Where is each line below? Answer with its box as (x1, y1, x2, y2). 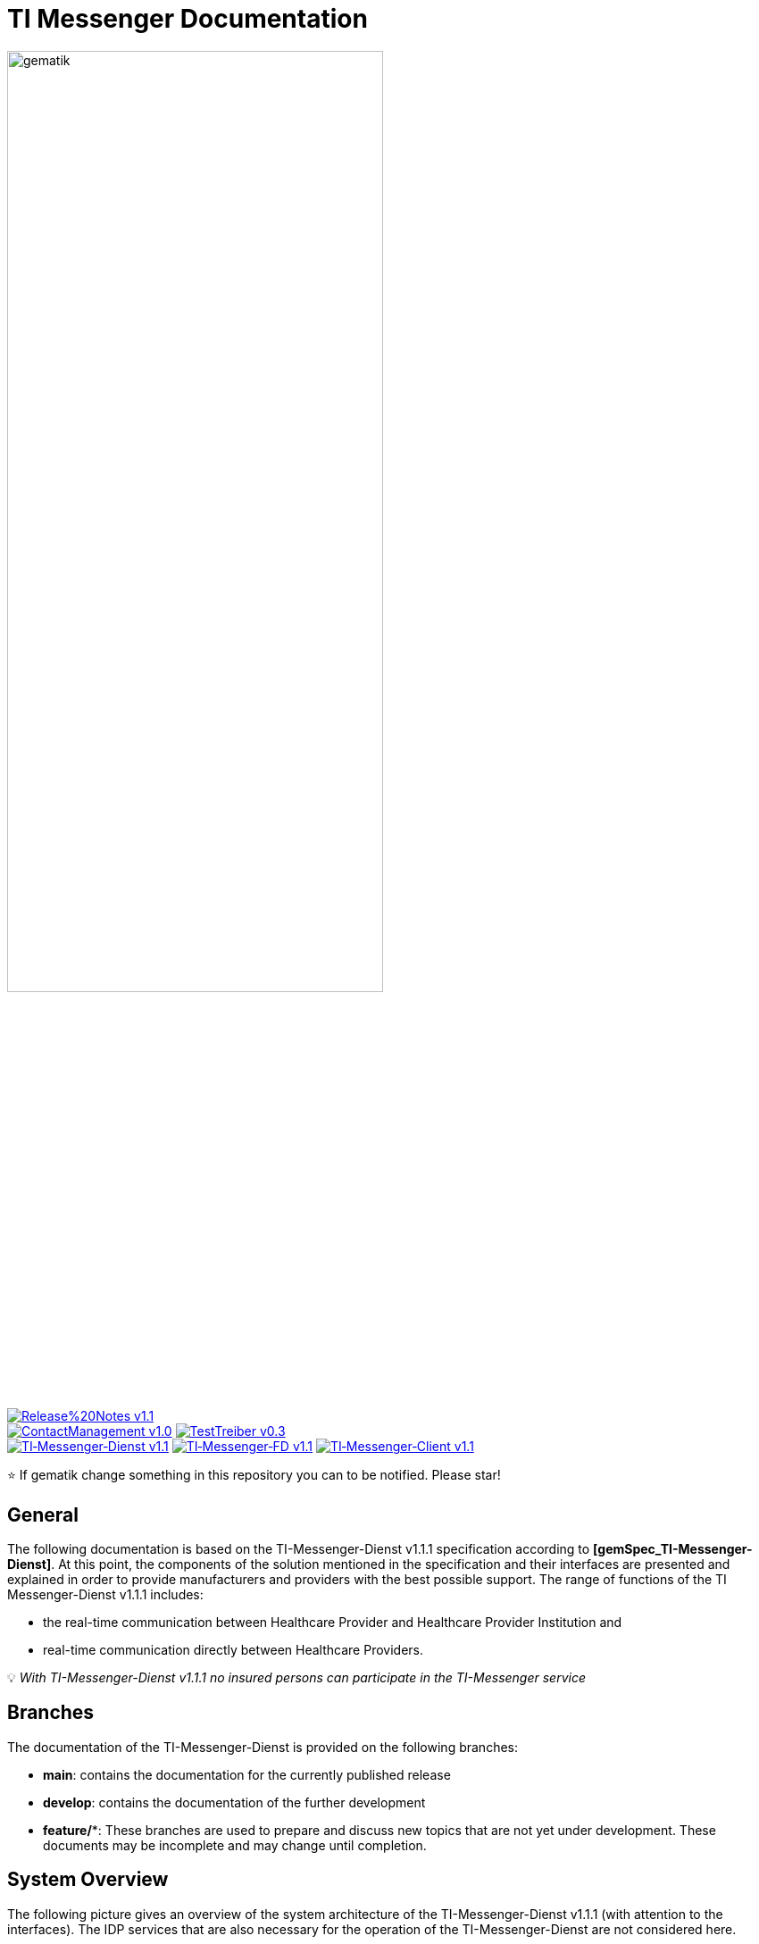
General (7, 1503, 79, 1526)
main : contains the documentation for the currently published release (43, 1766, 451, 1782)
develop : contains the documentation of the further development (43, 1794, 426, 1810)
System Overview (7, 1868, 169, 1891)
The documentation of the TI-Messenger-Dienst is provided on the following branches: (7, 1739, 518, 1755)
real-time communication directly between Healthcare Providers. (43, 1641, 423, 1657)
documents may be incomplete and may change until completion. (43, 1837, 427, 1853)
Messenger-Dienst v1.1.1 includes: (7, 1586, 204, 1602)
